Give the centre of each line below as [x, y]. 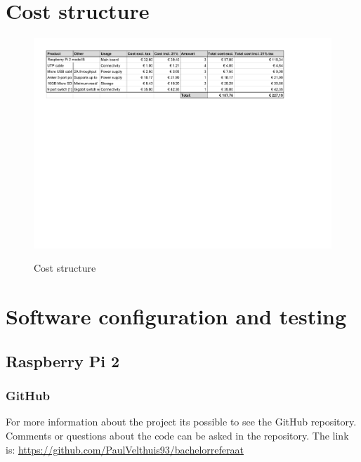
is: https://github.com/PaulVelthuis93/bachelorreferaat [125, 449]
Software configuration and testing [176, 316]
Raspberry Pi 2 [63, 361]
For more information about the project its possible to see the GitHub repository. [181, 422]
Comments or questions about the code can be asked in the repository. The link [177, 435]
